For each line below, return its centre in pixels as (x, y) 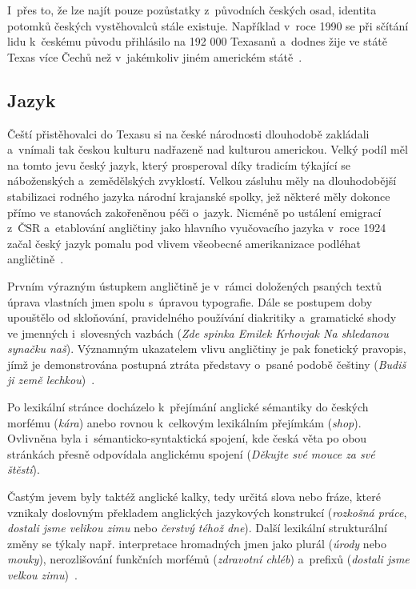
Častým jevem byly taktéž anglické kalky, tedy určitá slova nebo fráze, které (194, 497)
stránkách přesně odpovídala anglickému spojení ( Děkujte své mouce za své (191, 453)
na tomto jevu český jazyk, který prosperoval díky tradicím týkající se (179, 164)
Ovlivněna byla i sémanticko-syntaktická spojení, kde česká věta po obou (187, 438)
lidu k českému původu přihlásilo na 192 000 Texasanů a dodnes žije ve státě (197, 41)
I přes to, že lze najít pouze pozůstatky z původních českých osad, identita (192, 10)
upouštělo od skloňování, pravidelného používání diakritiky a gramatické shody (202, 317)
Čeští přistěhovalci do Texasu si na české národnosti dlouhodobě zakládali (188, 133)
